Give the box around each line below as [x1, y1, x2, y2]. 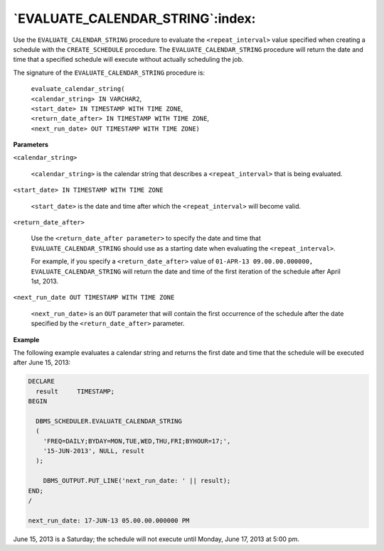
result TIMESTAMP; [36, 387, 115, 395]
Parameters [13, 141, 49, 149]
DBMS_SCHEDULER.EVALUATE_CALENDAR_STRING [36, 417, 183, 425]
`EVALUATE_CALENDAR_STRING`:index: [13, 11, 256, 26]
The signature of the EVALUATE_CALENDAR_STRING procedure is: [13, 68, 206, 77]
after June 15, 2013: [13, 359, 71, 367]
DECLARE [28, 377, 55, 386]
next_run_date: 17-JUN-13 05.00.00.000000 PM [28, 516, 190, 525]
